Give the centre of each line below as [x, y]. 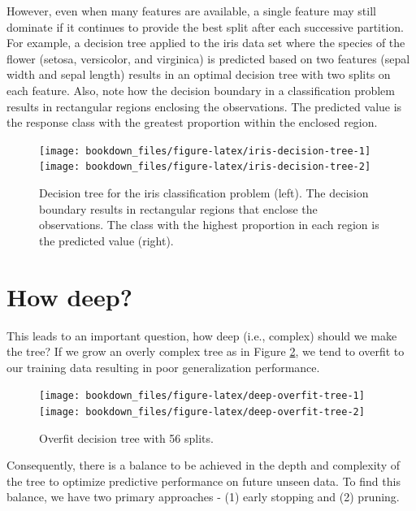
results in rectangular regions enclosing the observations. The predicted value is [204, 106]
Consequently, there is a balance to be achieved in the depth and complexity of [203, 465]
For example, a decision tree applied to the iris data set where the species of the [206, 43]
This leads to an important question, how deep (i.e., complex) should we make [202, 335]
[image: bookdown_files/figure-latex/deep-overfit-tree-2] [202, 412]
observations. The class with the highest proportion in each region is [209, 225]
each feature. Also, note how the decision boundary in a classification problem [201, 90]
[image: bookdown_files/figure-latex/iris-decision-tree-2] [205, 167]
